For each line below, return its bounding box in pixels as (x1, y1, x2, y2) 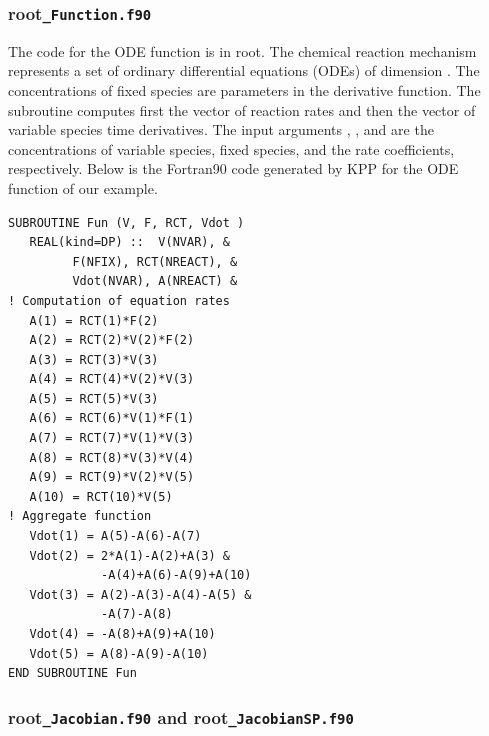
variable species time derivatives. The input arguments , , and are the (8, 119, 434, 140)
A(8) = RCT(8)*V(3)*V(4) (29, 450, 195, 465)
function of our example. (8, 177, 158, 198)
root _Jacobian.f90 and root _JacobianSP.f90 (8, 704, 354, 729)
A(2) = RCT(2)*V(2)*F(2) (29, 333, 195, 348)
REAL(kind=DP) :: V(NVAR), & (29, 235, 230, 250)
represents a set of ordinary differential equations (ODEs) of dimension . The (8, 60, 480, 81)
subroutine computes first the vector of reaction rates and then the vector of (8, 99, 476, 120)
